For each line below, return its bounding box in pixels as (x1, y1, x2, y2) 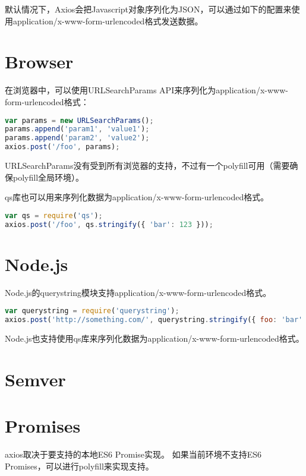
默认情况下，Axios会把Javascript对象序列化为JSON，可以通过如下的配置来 (5, 3, 292, 15)
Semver (5, 367, 66, 391)
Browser (5, 49, 74, 74)
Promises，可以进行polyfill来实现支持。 (5, 459, 154, 472)
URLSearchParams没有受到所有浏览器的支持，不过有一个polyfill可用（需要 (5, 159, 290, 171)
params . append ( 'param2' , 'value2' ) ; (5, 134, 150, 143)
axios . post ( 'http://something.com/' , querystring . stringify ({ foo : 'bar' (5, 316, 303, 324)
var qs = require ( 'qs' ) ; (5, 211, 103, 220)
